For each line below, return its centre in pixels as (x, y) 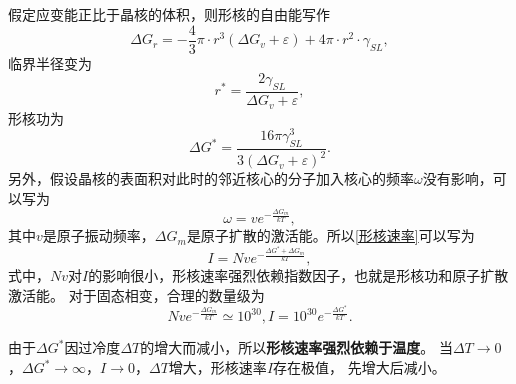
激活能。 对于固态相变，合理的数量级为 (136, 294)
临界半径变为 (50, 62)
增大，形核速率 (217, 367)
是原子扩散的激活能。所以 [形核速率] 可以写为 (330, 235)
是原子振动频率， (98, 235)
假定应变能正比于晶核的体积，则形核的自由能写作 (169, 14)
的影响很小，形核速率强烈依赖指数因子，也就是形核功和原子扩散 (298, 275)
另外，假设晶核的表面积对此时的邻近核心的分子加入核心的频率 (211, 178)
